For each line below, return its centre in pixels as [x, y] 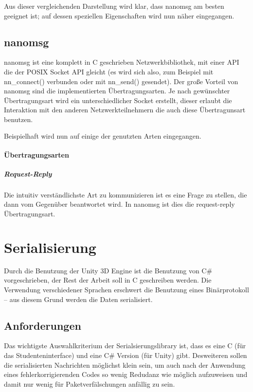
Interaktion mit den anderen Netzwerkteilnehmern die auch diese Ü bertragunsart [125, 110]
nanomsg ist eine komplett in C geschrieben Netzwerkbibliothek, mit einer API [122, 62]
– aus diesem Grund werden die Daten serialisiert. [78, 299]
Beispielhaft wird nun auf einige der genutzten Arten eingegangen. [103, 135]
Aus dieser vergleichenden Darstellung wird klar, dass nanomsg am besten [114, 6]
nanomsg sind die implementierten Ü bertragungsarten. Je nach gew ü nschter [117, 91]
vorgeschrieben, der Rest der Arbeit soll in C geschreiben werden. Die [108, 280]
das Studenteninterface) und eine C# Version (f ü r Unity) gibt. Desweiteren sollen [126, 355]
